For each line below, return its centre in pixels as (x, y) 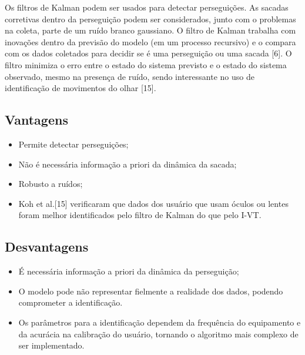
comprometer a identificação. (71, 302)
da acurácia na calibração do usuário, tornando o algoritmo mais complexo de (158, 334)
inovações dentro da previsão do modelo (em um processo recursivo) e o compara (150, 41)
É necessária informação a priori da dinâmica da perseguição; (129, 271)
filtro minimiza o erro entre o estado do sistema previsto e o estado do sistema (146, 64)
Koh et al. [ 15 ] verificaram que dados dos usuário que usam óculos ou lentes (153, 203)
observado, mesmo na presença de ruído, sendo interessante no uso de (130, 76)
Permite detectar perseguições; (73, 144)
